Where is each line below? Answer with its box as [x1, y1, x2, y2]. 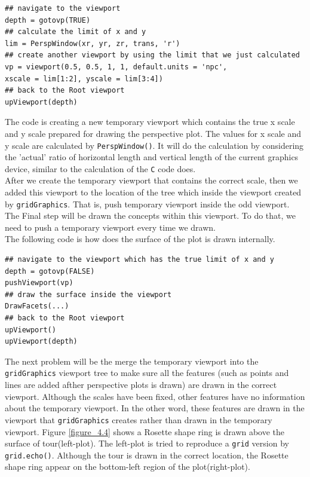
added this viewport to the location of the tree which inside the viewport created [5, 186, 302, 198]
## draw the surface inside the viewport [5, 290, 172, 299]
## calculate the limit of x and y [5, 27, 146, 36]
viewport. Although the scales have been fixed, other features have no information [5, 390, 305, 402]
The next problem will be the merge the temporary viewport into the [5, 354, 259, 367]
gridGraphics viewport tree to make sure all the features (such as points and [5, 366, 289, 379]
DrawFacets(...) [5, 302, 69, 311]
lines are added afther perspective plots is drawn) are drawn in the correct [5, 378, 277, 391]
